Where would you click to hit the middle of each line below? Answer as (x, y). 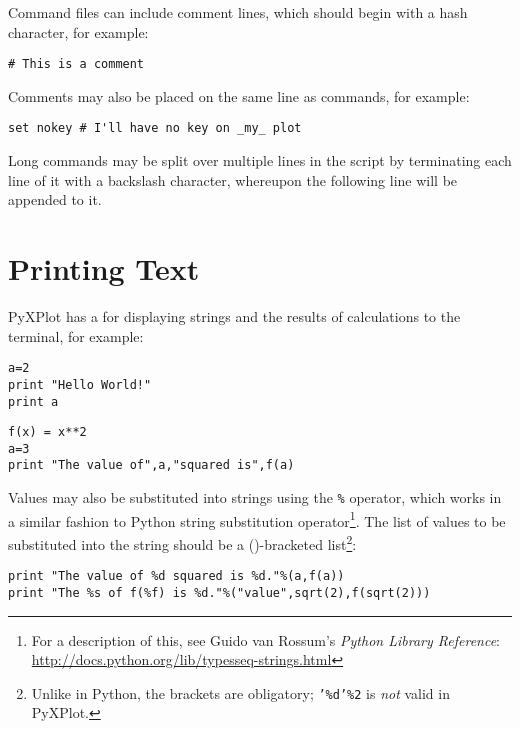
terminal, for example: (76, 335)
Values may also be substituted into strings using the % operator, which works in (255, 497)
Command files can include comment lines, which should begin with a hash (238, 12)
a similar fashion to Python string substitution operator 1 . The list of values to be (257, 519)
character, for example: (78, 31)
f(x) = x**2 (47, 432)
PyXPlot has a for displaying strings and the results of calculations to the (234, 316)
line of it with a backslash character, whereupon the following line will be (233, 179)
